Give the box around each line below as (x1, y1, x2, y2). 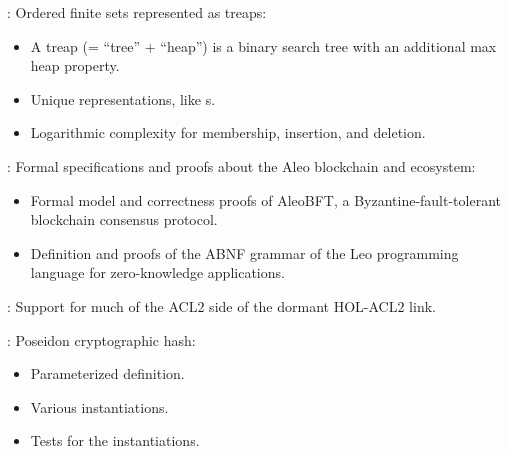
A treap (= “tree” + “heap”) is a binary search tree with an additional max (30, 35, 497, 56)
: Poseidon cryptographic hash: (7, 329, 196, 350)
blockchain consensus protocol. (30, 209, 218, 230)
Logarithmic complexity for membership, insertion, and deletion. (30, 122, 426, 143)
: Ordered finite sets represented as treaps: (7, 2, 267, 22)
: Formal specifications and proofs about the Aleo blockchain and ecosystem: (7, 155, 476, 176)
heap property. (30, 55, 120, 76)
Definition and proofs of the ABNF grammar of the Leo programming (30, 242, 459, 263)
